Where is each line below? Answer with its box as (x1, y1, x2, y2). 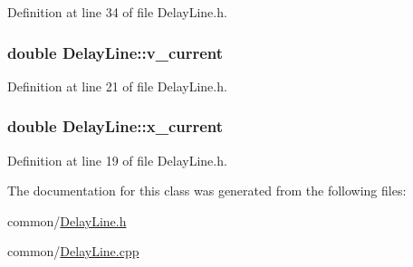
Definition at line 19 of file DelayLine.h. (7, 150, 227, 169)
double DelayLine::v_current (7, 41, 224, 63)
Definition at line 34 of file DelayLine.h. (7, 3, 227, 21)
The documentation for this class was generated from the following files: (7, 181, 407, 200)
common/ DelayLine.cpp (7, 242, 139, 261)
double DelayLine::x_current (7, 115, 224, 138)
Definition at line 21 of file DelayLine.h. (7, 76, 227, 95)
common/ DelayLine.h (7, 211, 127, 230)
